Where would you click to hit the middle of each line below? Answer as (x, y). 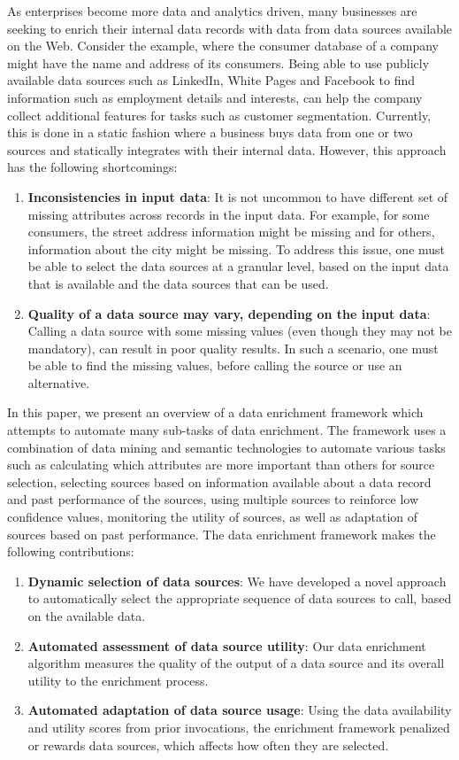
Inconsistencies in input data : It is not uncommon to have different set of (238, 196)
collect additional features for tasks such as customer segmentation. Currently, (219, 115)
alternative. (59, 382)
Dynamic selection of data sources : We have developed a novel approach (237, 581)
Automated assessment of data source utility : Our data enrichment (227, 645)
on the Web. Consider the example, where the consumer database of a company (223, 46)
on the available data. (87, 616)
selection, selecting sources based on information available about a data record (219, 481)
